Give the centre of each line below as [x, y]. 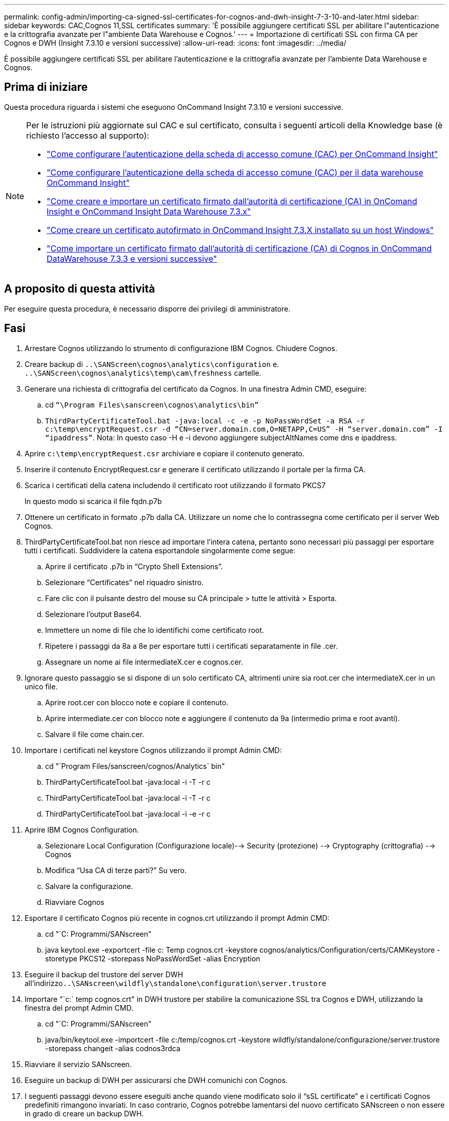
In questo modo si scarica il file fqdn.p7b [93, 501]
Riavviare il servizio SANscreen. [78, 1064]
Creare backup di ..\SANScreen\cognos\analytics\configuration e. [152, 364]
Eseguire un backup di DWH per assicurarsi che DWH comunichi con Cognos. [156, 1080]
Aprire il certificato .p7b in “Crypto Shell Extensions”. [134, 566]
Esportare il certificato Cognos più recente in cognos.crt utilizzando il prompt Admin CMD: [177, 918]
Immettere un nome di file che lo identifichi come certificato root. [155, 630]
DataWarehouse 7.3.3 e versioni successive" [132, 258]
